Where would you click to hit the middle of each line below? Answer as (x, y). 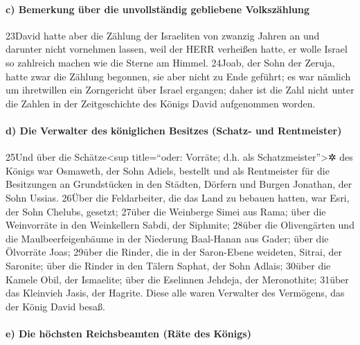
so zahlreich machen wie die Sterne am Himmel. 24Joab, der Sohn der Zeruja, (170, 62)
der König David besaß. (55, 306)
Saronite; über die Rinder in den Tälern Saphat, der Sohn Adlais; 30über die (168, 265)
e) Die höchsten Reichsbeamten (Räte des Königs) (128, 333)
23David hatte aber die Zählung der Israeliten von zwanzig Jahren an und (163, 35)
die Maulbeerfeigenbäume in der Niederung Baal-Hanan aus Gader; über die (167, 238)
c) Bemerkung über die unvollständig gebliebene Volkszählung (158, 9)
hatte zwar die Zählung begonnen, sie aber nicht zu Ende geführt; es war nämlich (178, 76)
